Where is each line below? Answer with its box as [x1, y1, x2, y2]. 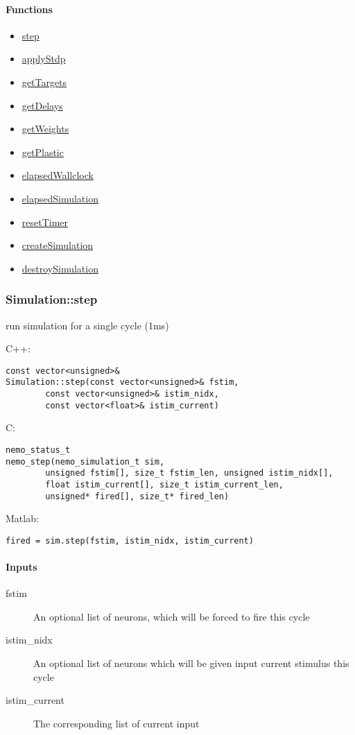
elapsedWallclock [21, 168, 94, 182]
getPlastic [21, 144, 64, 159]
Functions [6, 1, 53, 16]
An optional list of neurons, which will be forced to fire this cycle [33, 609, 310, 623]
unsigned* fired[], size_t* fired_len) [45, 491, 230, 501]
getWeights [21, 121, 69, 136]
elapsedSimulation [21, 191, 98, 205]
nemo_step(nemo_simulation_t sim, [6, 456, 165, 467]
